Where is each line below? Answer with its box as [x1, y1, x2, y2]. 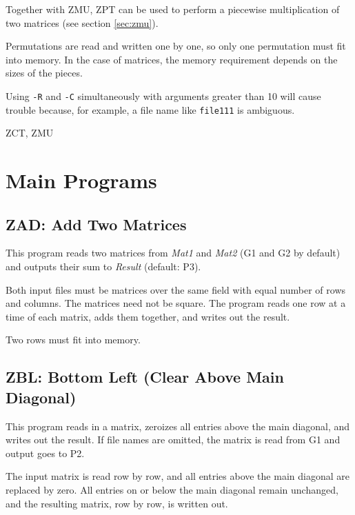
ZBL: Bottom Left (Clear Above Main [6, 366, 284, 387]
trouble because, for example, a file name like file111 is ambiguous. [6, 102, 295, 117]
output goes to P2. [6, 445, 85, 460]
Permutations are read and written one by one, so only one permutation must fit [6, 39, 346, 53]
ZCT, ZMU [6, 125, 54, 140]
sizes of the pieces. [6, 65, 83, 80]
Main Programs [6, 166, 157, 194]
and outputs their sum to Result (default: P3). [6, 259, 201, 274]
